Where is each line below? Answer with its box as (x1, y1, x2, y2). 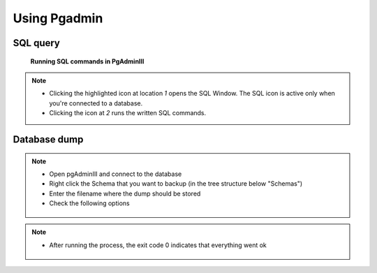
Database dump (13, 133, 84, 145)
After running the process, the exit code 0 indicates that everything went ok (49, 241, 267, 249)
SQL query (13, 37, 61, 49)
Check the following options (49, 199, 130, 207)
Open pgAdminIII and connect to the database (49, 170, 182, 178)
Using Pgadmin (13, 10, 103, 26)
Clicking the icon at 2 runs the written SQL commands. (49, 109, 207, 117)
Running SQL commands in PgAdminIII (30, 57, 145, 66)
